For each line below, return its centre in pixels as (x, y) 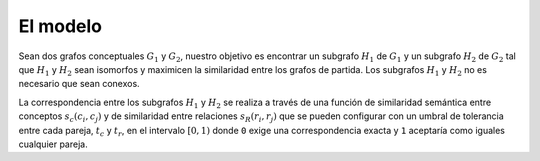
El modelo (60, 26)
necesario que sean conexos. (79, 84)
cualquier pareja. (53, 144)
